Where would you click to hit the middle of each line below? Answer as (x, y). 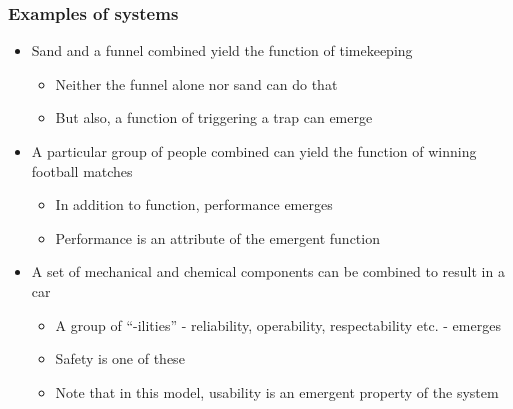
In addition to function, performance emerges (194, 204)
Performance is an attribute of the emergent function (217, 237)
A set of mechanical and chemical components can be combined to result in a (268, 271)
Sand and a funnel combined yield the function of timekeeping (222, 50)
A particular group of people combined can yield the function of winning (254, 151)
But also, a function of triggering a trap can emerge (214, 117)
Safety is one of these (120, 358)
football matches (82, 170)
